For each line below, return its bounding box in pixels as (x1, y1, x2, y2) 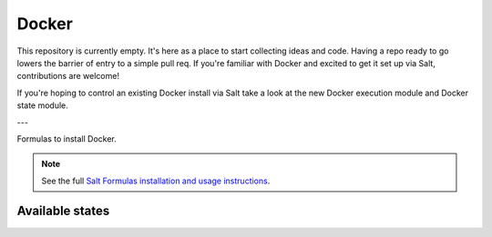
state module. (16, 100, 68, 111)
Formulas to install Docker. (16, 133, 118, 144)
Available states (16, 203, 110, 219)
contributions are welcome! (16, 71, 120, 82)
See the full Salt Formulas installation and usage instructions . (41, 175, 271, 186)
